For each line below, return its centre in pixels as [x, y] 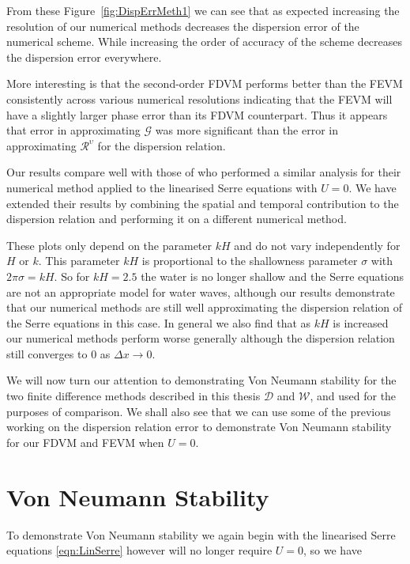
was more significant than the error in [246, 130]
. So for [72, 276]
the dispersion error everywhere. [84, 57]
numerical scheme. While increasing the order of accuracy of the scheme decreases [205, 42]
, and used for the [353, 396]
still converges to [47, 353]
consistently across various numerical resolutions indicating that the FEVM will [199, 98]
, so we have [333, 550]
